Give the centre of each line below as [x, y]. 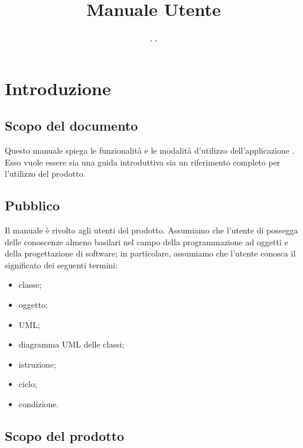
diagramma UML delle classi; [71, 344]
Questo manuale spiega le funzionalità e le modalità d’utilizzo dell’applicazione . [150, 150]
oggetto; [33, 305]
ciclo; [28, 384]
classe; [30, 285]
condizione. [39, 404]
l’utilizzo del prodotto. [45, 173]
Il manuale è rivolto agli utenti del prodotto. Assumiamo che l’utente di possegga [151, 230]
